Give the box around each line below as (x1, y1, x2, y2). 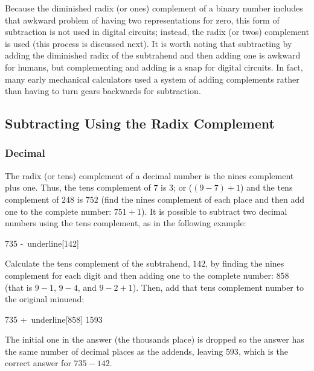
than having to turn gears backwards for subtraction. (5, 84, 201, 97)
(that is (5, 281, 33, 293)
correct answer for (5, 357, 71, 369)
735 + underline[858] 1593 (5, 312, 103, 325)
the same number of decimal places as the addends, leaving (5, 344, 223, 357)
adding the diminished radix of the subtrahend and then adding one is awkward (5, 49, 301, 62)
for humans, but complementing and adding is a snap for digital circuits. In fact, (5, 60, 303, 73)
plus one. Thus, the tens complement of (5, 181, 151, 194)
